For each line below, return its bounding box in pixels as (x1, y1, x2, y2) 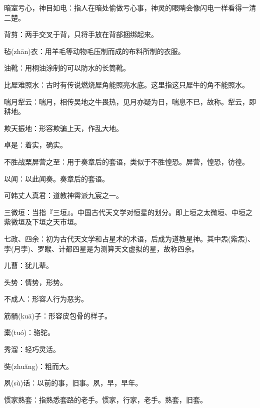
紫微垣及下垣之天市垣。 (4, 216, 81, 227)
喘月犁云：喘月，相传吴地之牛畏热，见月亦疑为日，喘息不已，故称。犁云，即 (4, 96, 256, 106)
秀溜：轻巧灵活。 (4, 344, 60, 354)
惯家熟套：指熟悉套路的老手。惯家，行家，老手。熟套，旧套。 (4, 394, 207, 404)
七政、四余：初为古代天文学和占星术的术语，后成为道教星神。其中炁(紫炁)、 (4, 233, 254, 243)
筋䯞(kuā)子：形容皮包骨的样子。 (4, 310, 112, 320)
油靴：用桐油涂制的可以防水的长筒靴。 (4, 62, 130, 73)
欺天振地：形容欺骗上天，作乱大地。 (4, 122, 123, 133)
